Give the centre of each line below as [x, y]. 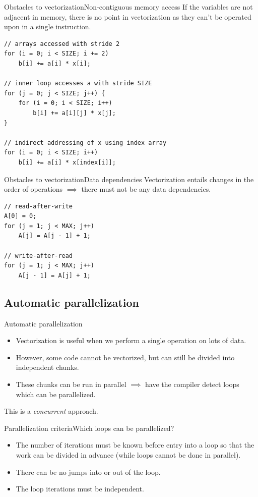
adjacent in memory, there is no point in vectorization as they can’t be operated [128, 16]
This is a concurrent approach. [51, 411]
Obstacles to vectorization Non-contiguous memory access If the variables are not [128, 7]
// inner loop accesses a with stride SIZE [78, 84]
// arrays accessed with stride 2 [62, 44]
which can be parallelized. [56, 394]
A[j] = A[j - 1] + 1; [54, 236]
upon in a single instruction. [48, 26]
